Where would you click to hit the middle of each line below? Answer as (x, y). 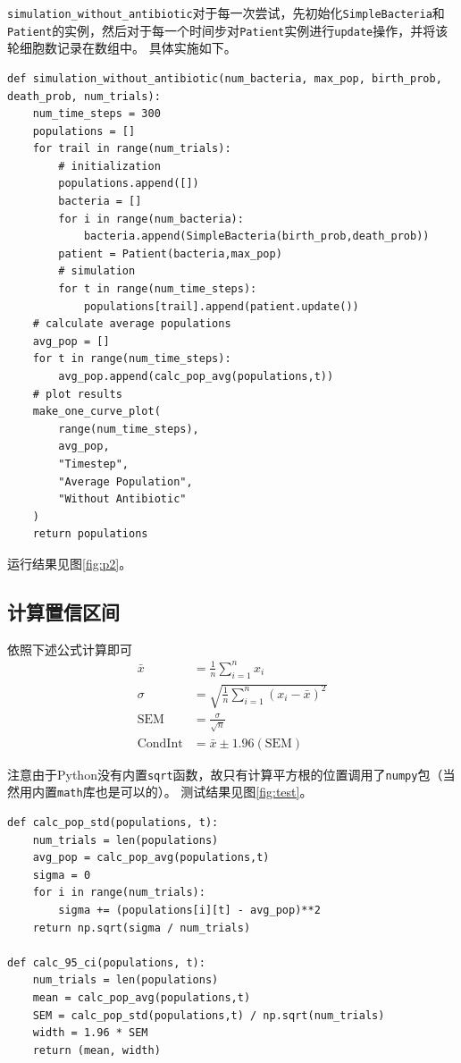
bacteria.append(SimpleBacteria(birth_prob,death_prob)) (256, 236)
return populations (90, 534)
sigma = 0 (62, 875)
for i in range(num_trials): (119, 893)
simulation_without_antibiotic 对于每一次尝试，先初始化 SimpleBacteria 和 (226, 13)
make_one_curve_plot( (96, 412)
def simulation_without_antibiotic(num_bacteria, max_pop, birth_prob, (225, 78)
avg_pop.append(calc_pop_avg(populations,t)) (196, 376)
